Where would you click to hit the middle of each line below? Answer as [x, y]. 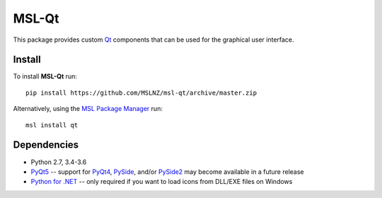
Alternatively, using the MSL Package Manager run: [88, 109]
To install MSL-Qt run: [45, 76]
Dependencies [46, 145]
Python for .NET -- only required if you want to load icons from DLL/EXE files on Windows [162, 182]
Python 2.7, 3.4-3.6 [59, 162]
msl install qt [52, 125]
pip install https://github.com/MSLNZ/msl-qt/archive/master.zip [141, 93]
